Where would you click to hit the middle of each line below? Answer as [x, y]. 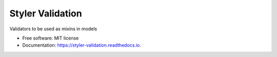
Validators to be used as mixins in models [53, 29]
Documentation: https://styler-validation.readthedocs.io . [82, 45]
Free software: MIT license [51, 38]
